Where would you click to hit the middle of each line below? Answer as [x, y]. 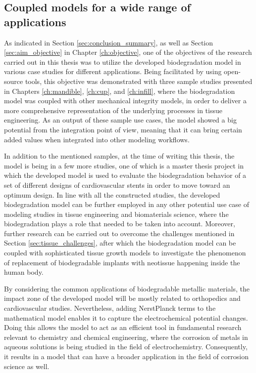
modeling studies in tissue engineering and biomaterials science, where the [116, 214]
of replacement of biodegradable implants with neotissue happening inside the [122, 262]
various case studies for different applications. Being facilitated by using [113, 71]
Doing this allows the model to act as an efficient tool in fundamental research [123, 327]
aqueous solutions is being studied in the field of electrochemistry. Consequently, [126, 347]
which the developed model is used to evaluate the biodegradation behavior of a [125, 175]
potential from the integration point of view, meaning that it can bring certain [123, 129]
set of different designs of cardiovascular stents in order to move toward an [117, 185]
